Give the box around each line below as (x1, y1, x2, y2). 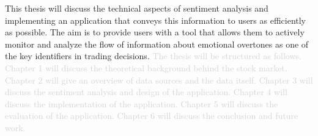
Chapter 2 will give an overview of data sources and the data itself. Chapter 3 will (5, 73, 313, 86)
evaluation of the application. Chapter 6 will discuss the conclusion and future (5, 109, 298, 122)
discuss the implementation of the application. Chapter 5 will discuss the (5, 97, 278, 110)
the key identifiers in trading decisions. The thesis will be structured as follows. (5, 49, 301, 62)
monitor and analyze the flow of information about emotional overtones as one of (5, 37, 309, 50)
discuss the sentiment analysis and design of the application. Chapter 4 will (5, 85, 287, 98)
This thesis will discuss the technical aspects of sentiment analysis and (5, 2, 268, 14)
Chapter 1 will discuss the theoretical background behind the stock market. (5, 61, 287, 74)
